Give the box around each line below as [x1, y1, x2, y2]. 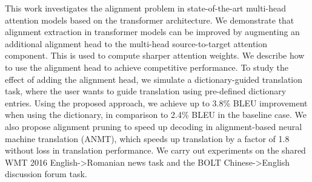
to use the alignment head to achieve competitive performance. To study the [5, 60, 289, 73]
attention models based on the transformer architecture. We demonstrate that [5, 13, 294, 26]
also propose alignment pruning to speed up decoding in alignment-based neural [5, 120, 302, 132]
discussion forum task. [5, 167, 87, 180]
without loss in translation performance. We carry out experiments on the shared [5, 144, 306, 157]
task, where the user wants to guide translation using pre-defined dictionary [5, 85, 287, 97]
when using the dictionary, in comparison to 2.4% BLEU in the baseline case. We [5, 108, 307, 121]
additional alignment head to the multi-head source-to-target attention [5, 37, 268, 50]
